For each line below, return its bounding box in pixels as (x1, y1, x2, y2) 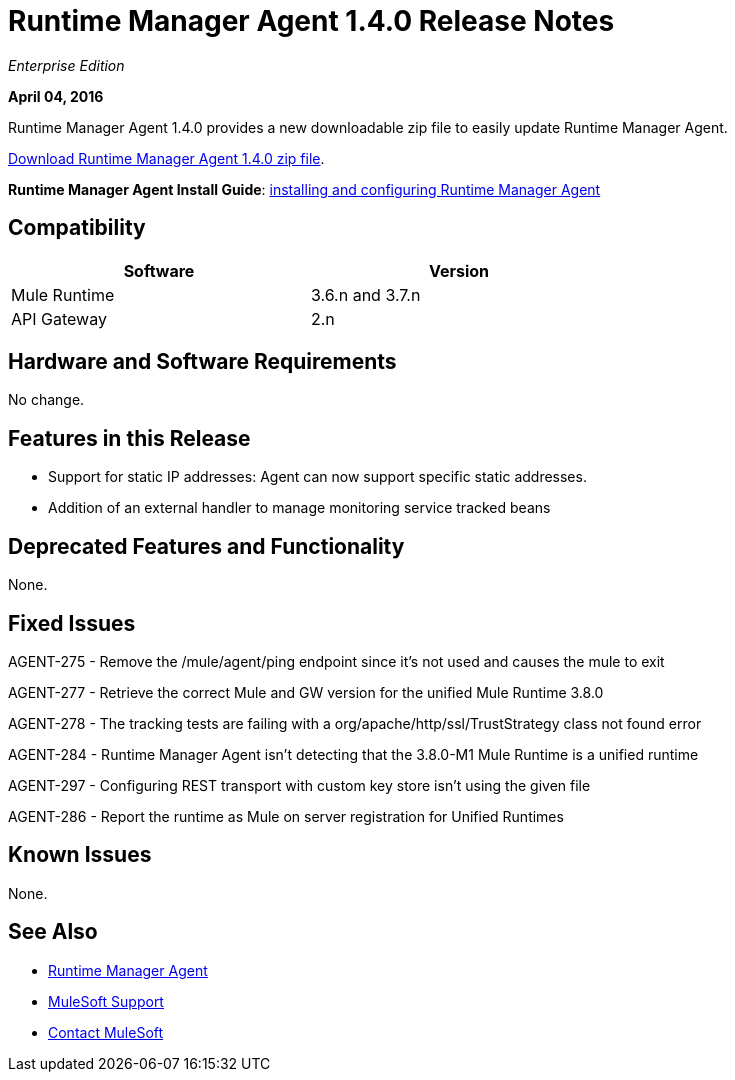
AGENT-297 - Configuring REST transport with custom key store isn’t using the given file (8, 776, 591, 794)
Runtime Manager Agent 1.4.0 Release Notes (8, 4, 615, 38)
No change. (8, 391, 85, 409)
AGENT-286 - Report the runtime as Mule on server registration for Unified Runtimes (8, 807, 564, 825)
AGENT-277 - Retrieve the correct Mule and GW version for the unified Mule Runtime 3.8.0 (8, 683, 604, 701)
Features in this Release (8, 425, 251, 451)
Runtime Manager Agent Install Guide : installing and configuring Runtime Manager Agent (8, 180, 601, 198)
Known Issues (8, 842, 152, 868)
